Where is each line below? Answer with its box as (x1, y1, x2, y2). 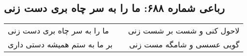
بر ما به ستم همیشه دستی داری (8, 39, 113, 50)
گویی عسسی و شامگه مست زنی (129, 39, 240, 50)
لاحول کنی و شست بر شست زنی (128, 25, 240, 36)
